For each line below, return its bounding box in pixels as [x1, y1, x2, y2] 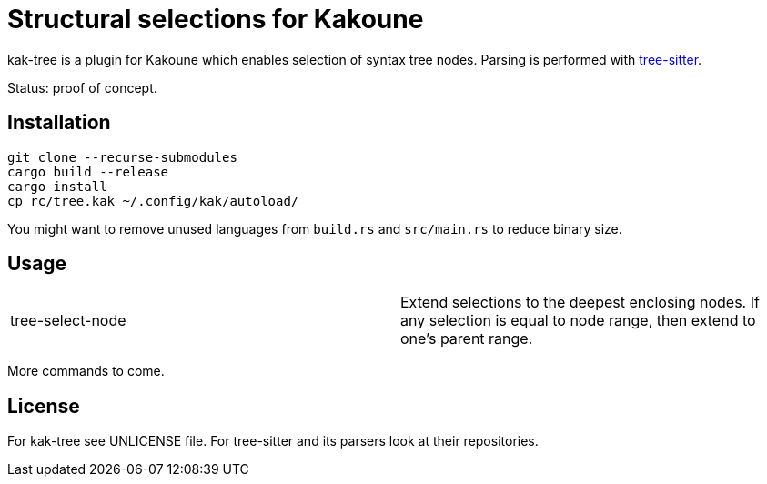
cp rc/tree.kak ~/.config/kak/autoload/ [7, 193, 299, 208]
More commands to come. [7, 363, 165, 379]
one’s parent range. [400, 329, 533, 348]
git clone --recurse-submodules [7, 149, 237, 165]
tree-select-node [10, 311, 126, 330]
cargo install [7, 178, 107, 194]
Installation [7, 111, 111, 135]
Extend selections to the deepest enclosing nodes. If [400, 293, 760, 312]
